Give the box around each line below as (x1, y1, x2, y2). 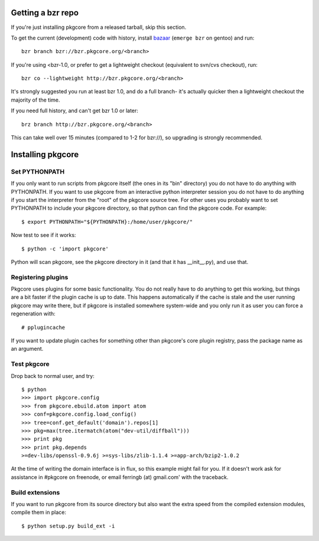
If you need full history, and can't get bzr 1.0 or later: (11, 107, 139, 115)
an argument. (11, 346, 44, 353)
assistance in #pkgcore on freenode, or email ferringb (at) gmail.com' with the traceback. (11, 473, 229, 481)
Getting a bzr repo (11, 8, 79, 18)
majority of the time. (11, 96, 60, 103)
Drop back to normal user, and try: (11, 372, 95, 379)
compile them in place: (11, 509, 66, 516)
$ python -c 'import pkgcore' (21, 245, 109, 252)
